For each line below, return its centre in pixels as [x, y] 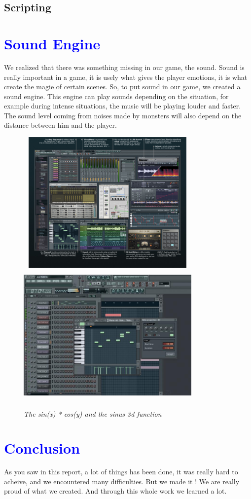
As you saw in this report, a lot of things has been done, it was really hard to [121, 472]
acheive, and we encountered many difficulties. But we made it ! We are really [122, 481]
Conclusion [42, 448]
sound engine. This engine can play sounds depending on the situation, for [116, 96]
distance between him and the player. [60, 125]
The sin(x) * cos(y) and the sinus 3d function [93, 414]
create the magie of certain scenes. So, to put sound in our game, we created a [122, 87]
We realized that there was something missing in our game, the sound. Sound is [124, 67]
